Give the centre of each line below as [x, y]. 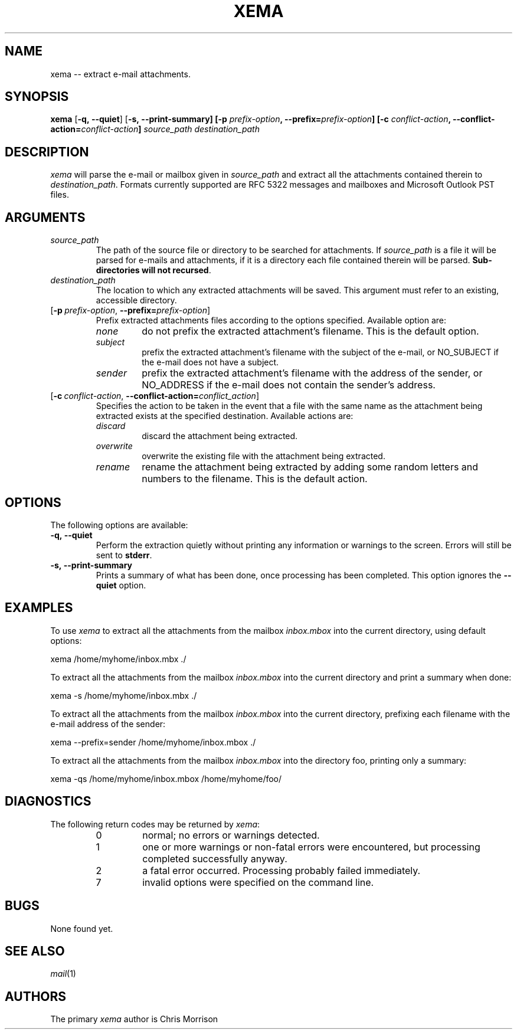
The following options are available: [119, 525]
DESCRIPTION [47, 152]
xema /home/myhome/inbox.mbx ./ [118, 659]
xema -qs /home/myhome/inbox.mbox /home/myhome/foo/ [166, 778]
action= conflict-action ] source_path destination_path [155, 129]
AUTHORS [36, 996]
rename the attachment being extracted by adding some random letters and [310, 467]
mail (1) [63, 974]
